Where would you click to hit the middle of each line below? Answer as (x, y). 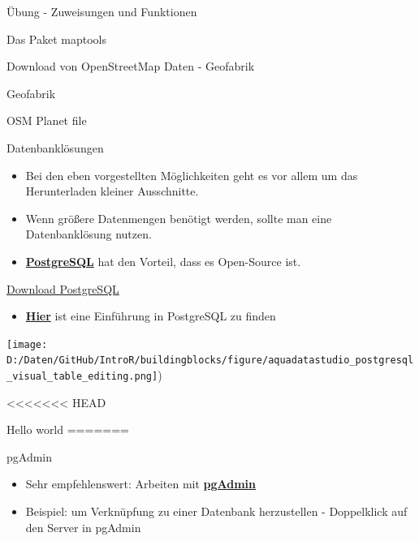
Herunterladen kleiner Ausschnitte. (112, 191)
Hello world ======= (68, 429)
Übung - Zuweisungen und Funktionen (102, 11)
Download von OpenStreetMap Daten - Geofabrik (131, 66)
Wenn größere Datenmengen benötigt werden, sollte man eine (179, 218)
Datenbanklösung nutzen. (89, 234)
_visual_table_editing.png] (82, 377)
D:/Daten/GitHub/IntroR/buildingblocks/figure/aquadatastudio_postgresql (210, 361)
